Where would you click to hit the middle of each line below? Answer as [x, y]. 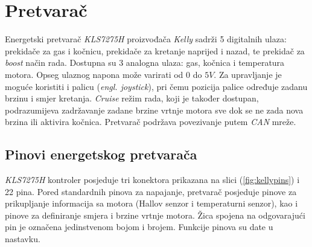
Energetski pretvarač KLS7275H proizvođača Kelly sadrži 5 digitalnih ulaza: [146, 39]
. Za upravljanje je [248, 74]
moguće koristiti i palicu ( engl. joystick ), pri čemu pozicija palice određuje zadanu [156, 86]
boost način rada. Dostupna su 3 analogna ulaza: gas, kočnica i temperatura [145, 63]
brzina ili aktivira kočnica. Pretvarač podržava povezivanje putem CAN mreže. [151, 122]
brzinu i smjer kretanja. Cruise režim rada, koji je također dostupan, [132, 98]
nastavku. [23, 239]
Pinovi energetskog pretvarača [101, 154]
